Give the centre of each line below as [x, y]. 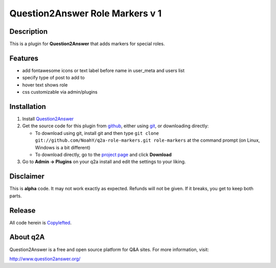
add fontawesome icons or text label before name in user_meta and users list [103, 70]
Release [22, 210]
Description [29, 31]
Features [24, 58]
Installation [28, 107]
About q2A [27, 237]
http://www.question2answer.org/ [45, 259]
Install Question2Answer [48, 119]
